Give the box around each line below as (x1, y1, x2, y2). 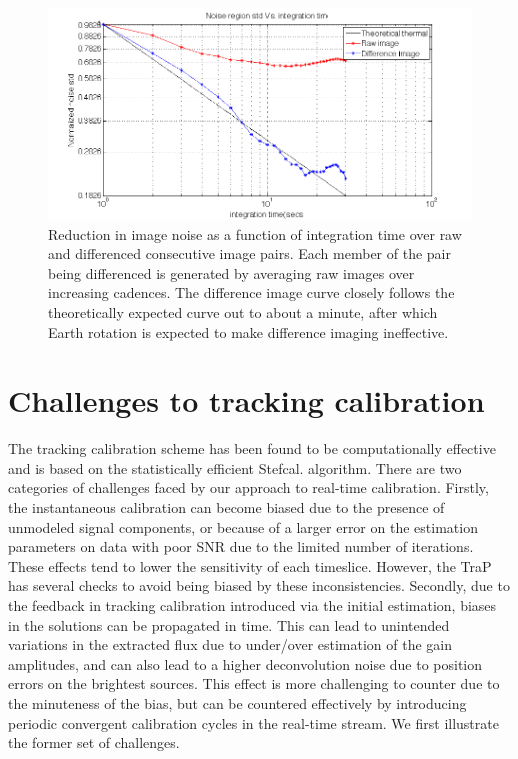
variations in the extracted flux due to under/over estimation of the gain (8, 634, 453, 655)
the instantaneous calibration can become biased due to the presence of (8, 497, 445, 518)
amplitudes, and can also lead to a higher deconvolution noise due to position (8, 653, 483, 674)
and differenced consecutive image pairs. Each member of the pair (48, 243, 451, 264)
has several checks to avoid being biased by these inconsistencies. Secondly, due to (8, 575, 510, 596)
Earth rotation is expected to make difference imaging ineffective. (48, 321, 449, 342)
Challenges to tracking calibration (8, 380, 485, 421)
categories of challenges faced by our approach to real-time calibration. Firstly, (8, 477, 489, 498)
